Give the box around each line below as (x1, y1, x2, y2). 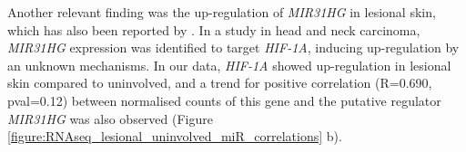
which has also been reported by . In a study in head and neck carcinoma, (7, 20, 420, 39)
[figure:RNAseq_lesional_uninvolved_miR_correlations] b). (7, 127, 342, 146)
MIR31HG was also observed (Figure (7, 109, 213, 128)
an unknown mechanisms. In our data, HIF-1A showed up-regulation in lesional (7, 55, 451, 74)
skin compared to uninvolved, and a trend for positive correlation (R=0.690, (7, 73, 432, 92)
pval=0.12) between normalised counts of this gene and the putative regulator (7, 90, 441, 109)
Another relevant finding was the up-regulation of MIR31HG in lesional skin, (7, 3, 436, 21)
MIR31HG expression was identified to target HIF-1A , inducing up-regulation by (7, 38, 460, 57)
